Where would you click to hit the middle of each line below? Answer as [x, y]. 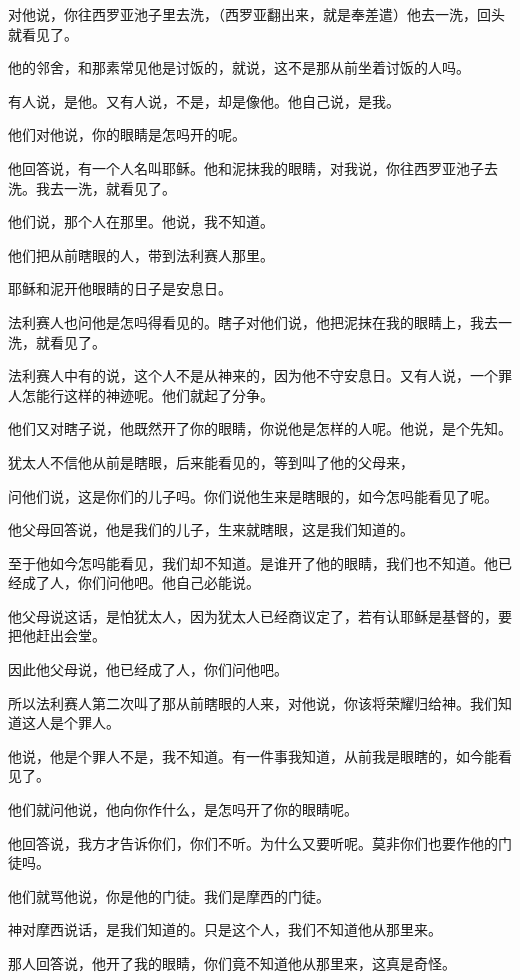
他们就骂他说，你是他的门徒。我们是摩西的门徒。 [169, 895]
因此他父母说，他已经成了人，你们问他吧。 [148, 669]
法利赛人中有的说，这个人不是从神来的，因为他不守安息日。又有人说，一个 [253, 375]
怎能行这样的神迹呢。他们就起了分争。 [147, 394]
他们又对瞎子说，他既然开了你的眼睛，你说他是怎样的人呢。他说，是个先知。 [260, 428]
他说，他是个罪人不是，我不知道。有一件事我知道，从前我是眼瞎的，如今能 [253, 755]
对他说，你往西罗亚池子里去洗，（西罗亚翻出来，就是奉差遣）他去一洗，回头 [256, 14]
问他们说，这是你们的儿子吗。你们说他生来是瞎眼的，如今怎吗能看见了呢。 [253, 495]
